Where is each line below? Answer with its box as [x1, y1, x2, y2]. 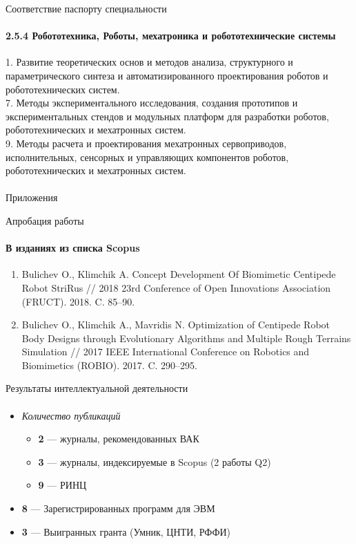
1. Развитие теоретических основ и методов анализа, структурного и [6, 55, 293, 69]
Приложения [6, 190, 58, 205]
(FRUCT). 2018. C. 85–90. [21, 294, 135, 308]
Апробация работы [6, 213, 84, 227]
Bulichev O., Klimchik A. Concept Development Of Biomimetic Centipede [21, 267, 336, 281]
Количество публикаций [21, 408, 121, 422]
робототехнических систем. [6, 82, 120, 96]
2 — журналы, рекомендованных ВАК [38, 431, 199, 446]
